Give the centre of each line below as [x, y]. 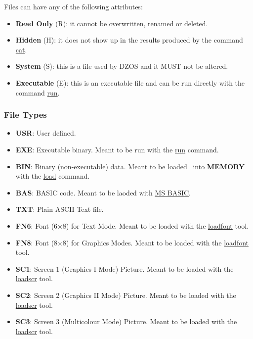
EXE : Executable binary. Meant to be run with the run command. [117, 149]
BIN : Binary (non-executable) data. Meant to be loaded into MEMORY [130, 166]
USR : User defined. [46, 133]
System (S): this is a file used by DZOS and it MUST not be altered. [122, 66]
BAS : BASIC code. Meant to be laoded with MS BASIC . [103, 192]
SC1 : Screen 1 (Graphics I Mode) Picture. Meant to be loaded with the [125, 268]
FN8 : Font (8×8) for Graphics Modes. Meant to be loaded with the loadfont [132, 242]
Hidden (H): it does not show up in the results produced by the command [129, 40]
